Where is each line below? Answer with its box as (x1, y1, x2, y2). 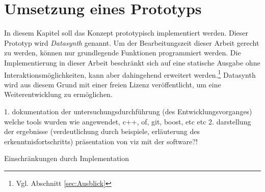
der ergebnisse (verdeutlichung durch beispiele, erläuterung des (4, 126, 200, 137)
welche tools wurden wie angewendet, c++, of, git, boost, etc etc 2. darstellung (4, 116, 251, 126)
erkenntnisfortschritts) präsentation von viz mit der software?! (4, 136, 198, 146)
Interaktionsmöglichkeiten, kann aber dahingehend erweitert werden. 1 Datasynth (4, 68, 256, 80)
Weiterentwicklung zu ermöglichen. (4, 89, 113, 100)
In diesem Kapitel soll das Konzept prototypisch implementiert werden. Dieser (4, 27, 249, 38)
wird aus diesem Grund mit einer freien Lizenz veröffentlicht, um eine (4, 79, 221, 89)
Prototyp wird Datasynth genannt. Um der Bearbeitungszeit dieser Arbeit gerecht (4, 37, 259, 48)
